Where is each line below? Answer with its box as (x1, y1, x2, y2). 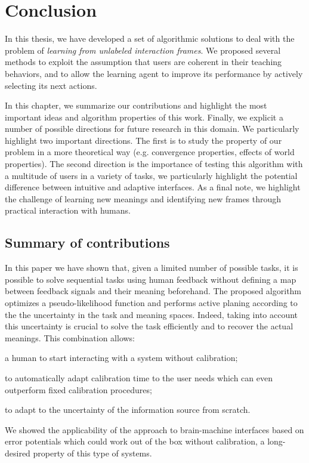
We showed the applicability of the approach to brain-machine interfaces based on (5, 423, 304, 436)
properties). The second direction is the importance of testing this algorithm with (5, 158, 303, 170)
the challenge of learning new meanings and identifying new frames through (5, 192, 282, 205)
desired (5, 446, 30, 459)
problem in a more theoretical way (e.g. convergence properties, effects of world (5, 146, 295, 158)
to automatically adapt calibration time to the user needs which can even (5, 371, 273, 384)
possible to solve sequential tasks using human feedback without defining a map (5, 273, 296, 285)
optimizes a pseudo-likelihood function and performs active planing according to (5, 297, 298, 309)
